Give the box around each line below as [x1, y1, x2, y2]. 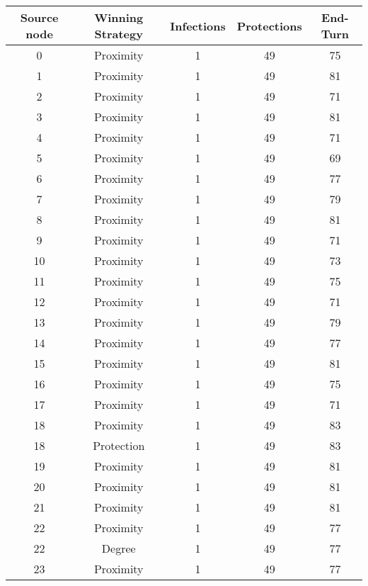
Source [20, 9, 59, 26]
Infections [170, 17, 226, 34]
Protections [236, 17, 302, 34]
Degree [101, 540, 136, 556]
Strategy [94, 26, 143, 42]
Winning [94, 9, 144, 26]
